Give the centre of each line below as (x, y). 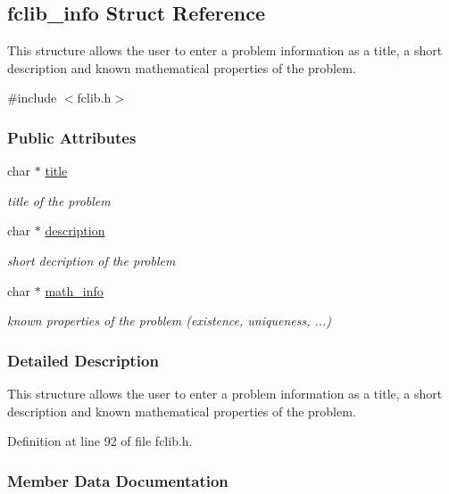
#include (32, 98)
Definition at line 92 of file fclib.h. (100, 441)
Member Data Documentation (118, 480)
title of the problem (59, 200)
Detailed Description (83, 360)
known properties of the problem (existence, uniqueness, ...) (170, 321)
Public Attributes (72, 137)
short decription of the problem (91, 260)
